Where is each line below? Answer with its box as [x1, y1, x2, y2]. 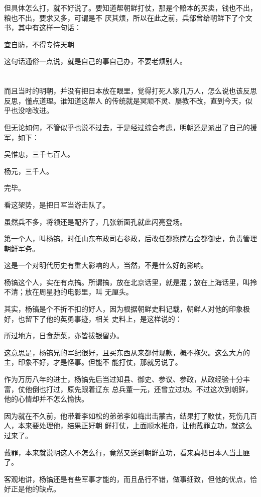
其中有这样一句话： [18, 22, 81, 33]
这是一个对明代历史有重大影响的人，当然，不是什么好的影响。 [4, 260, 208, 270]
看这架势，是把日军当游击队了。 [4, 199, 109, 210]
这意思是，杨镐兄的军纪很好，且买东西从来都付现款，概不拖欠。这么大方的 [4, 347, 250, 357]
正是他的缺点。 [11, 483, 60, 494]
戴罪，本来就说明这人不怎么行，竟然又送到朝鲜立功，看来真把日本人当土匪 [4, 447, 250, 457]
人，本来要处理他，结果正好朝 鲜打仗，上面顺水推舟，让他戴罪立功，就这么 [4, 420, 252, 431]
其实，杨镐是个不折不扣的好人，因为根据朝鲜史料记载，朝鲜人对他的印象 [4, 304, 243, 314]
